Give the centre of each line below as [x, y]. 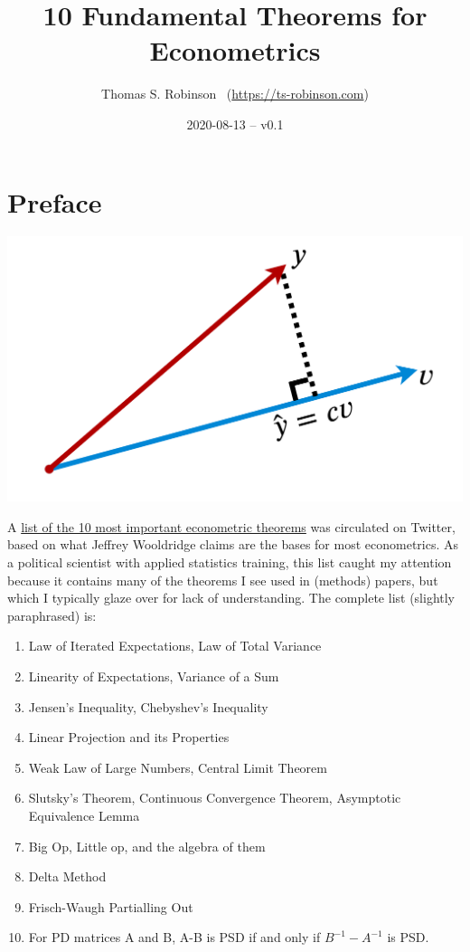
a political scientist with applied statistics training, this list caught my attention [230, 562]
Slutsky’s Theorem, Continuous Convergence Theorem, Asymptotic [215, 798]
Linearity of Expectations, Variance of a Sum [154, 676]
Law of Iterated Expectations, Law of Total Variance [175, 646]
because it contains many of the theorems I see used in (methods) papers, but [223, 580]
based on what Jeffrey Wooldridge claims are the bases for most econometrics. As [233, 544]
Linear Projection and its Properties [129, 737]
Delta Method [67, 876]
